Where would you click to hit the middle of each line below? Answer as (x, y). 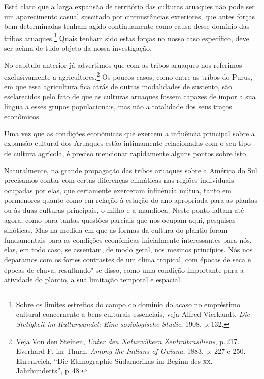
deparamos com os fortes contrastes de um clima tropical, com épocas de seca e (127, 259)
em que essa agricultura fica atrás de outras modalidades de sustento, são (118, 86)
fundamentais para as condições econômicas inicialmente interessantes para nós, (128, 239)
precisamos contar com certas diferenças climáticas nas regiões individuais (119, 180)
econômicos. (23, 116)
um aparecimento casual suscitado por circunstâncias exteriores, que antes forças (129, 16)
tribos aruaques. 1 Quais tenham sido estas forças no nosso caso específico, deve (127, 37)
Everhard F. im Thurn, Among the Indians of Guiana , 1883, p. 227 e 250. (131, 351)
